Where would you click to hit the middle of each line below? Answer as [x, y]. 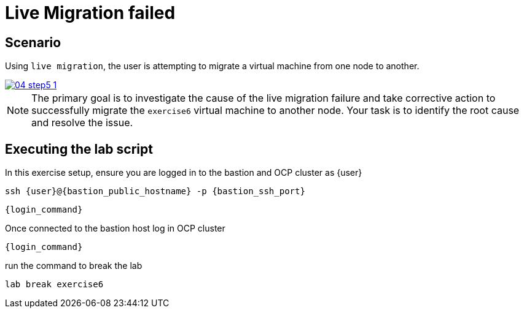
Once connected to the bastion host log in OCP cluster [115, 228]
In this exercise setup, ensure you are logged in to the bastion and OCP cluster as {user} [184, 173]
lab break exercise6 [54, 285]
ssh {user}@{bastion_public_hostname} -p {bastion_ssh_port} [155, 191]
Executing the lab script [79, 149]
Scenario [33, 42]
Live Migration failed [90, 13]
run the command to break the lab [74, 266]
